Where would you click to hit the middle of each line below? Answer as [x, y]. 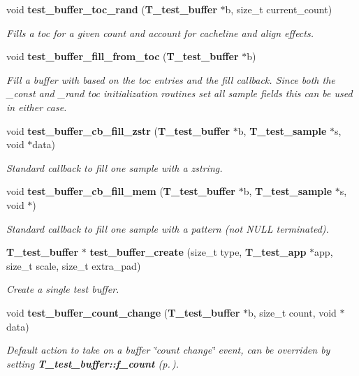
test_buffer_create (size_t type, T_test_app [198, 252]
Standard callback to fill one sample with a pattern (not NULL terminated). [168, 228]
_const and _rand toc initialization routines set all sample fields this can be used [179, 93]
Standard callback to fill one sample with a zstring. [115, 167]
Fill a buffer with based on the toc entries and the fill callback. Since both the [171, 79]
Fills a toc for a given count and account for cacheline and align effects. [160, 32]
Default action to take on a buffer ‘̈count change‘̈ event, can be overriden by [168, 350]
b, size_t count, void [292, 312]
